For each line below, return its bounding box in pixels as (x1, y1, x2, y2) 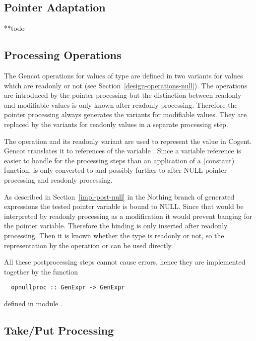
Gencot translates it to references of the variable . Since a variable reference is (4, 145, 241, 156)
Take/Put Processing (4, 322, 114, 338)
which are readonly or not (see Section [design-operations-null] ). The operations (4, 80, 248, 90)
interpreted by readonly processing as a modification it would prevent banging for (4, 210, 253, 221)
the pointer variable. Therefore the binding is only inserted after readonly (4, 220, 228, 231)
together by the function (4, 266, 78, 276)
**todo (4, 23, 25, 33)
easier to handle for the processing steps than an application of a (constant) (4, 155, 235, 165)
